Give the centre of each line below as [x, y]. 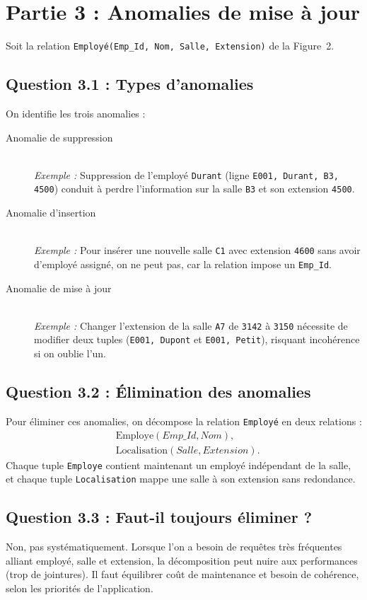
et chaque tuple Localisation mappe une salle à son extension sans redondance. [181, 479]
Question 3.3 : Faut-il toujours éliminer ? [159, 517]
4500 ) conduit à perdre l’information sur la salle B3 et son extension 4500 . [194, 189]
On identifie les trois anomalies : [76, 113]
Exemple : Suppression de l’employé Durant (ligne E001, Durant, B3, [186, 174]
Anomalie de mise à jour [59, 288]
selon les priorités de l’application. [80, 588]
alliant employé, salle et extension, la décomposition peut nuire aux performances [182, 560]
